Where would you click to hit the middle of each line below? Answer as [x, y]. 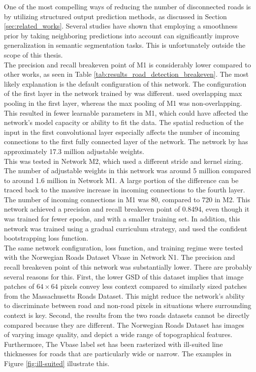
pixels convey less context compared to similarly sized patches [154, 286]
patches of [19, 286]
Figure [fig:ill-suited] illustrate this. [57, 363]
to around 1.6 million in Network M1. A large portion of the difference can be [121, 180]
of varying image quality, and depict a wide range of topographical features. [118, 334]
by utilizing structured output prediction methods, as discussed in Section [115, 16]
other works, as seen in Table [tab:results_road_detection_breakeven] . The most [126, 74]
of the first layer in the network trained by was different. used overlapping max [123, 93]
